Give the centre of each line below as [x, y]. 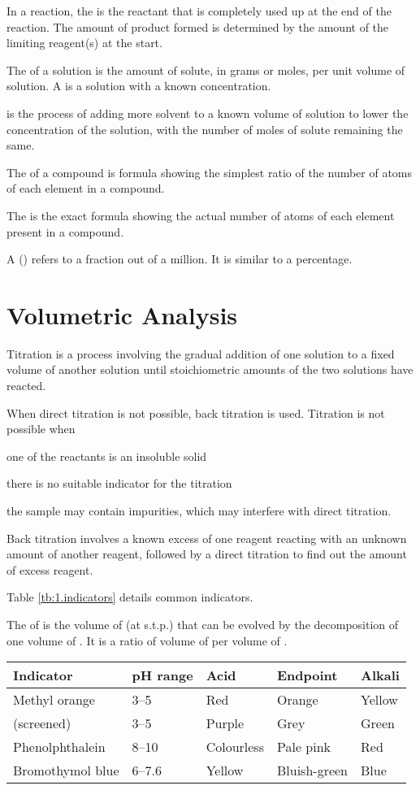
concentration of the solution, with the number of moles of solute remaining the [205, 129]
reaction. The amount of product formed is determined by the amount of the [198, 26]
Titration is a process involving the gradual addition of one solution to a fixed [201, 353]
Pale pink [304, 747]
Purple [225, 723]
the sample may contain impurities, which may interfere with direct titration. [199, 510]
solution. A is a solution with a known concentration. [139, 86]
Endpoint [307, 675]
